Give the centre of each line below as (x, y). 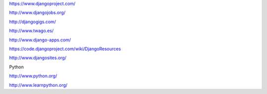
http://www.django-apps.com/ (40, 40)
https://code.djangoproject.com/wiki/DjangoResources (65, 49)
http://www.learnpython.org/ (38, 85)
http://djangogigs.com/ (33, 22)
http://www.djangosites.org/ (38, 58)
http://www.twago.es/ (31, 31)
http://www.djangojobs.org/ (37, 13)
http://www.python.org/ (33, 76)
